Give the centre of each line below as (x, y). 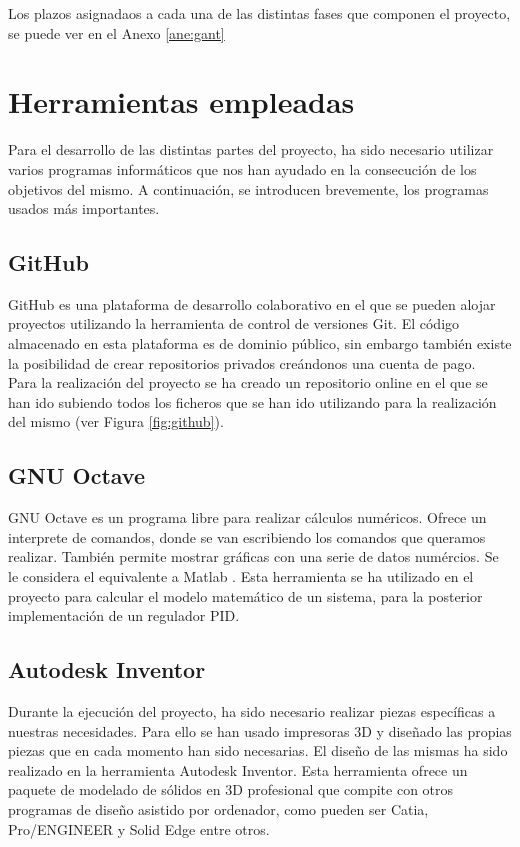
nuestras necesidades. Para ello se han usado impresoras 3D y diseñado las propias (260, 730)
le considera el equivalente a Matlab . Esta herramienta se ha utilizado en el (241, 576)
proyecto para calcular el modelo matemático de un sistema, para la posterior (245, 595)
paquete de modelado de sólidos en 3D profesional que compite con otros (231, 789)
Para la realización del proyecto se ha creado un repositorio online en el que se (248, 382)
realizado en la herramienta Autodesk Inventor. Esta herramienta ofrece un (238, 769)
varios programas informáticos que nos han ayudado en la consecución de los (242, 168)
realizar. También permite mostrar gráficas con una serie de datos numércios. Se (253, 556)
